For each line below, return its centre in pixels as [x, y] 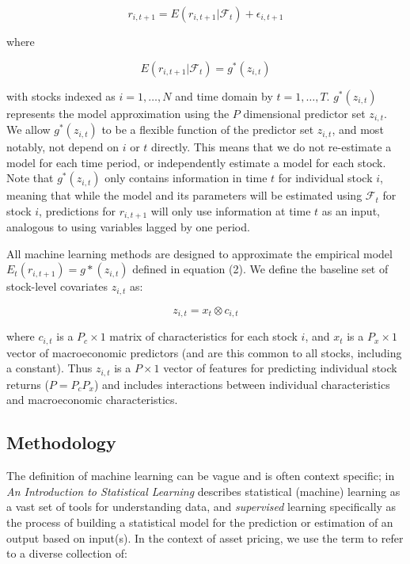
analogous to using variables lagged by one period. [128, 227]
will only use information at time [231, 210]
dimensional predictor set [304, 113]
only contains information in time [186, 178]
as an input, [351, 210]
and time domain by [224, 95]
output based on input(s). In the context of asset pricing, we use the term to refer [205, 537]
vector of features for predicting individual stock [280, 368]
